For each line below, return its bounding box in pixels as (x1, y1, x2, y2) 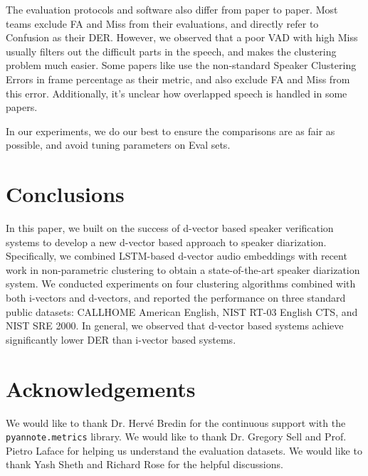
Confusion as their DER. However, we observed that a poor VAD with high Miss (6, 30, 358, 45)
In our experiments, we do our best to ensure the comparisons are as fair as (6, 123, 335, 138)
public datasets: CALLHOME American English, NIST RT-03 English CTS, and (6, 304, 358, 319)
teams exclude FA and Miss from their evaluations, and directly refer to (6, 16, 319, 31)
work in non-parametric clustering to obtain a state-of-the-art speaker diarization (6, 262, 360, 277)
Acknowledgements (6, 374, 196, 403)
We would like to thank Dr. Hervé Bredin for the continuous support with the (6, 415, 346, 430)
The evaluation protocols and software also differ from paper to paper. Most (6, 2, 338, 16)
